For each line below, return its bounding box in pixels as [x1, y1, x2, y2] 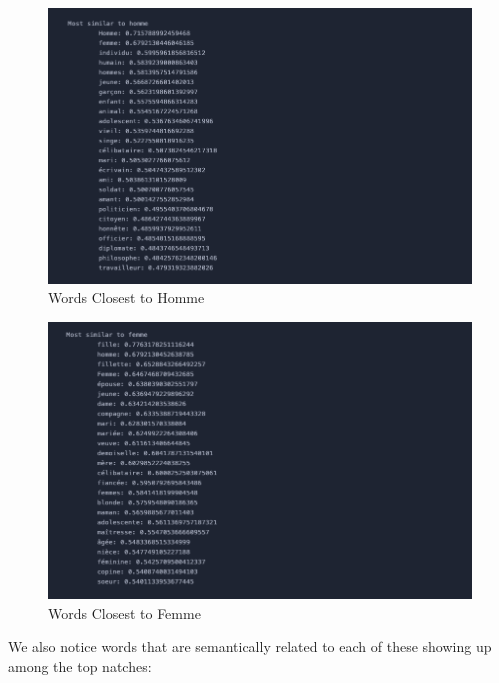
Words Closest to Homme [48, 287, 205, 308]
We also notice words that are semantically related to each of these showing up [8, 636, 492, 657]
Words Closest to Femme [48, 602, 201, 623]
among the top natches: [8, 655, 152, 676]
